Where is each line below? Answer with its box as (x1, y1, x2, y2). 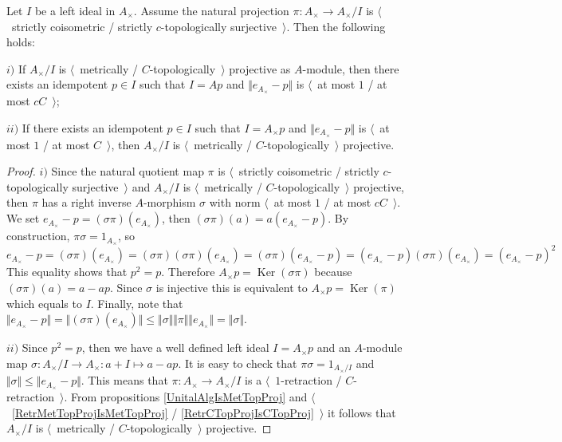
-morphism (143, 194, 196, 211)
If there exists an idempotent (22, 119, 163, 136)
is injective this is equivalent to (155, 279, 308, 296)
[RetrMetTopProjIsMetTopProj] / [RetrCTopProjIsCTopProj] (12, 404, 314, 420)
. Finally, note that (90, 294, 183, 311)
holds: (6, 34, 35, 50)
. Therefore (161, 263, 215, 280)
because (314, 263, 352, 280)
